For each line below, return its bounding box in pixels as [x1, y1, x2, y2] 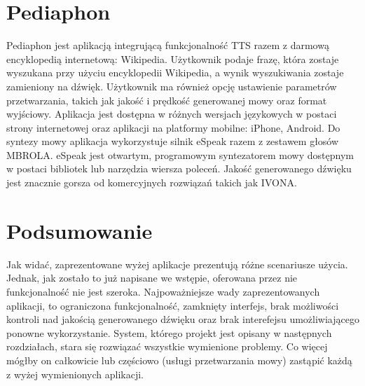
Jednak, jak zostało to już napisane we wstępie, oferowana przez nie [6, 270, 298, 285]
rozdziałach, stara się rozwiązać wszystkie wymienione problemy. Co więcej [6, 339, 328, 354]
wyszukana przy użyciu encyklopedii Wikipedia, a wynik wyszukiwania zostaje [6, 65, 344, 80]
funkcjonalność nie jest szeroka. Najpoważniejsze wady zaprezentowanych [6, 284, 320, 298]
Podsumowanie [6, 216, 153, 244]
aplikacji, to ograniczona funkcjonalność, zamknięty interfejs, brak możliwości [6, 298, 339, 312]
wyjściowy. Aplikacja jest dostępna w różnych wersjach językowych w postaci [6, 106, 337, 121]
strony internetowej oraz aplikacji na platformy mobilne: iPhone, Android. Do [6, 120, 340, 135]
